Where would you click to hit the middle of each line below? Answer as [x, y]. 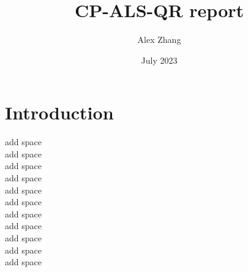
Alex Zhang [159, 40]
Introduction [59, 112]
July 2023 [159, 60]
